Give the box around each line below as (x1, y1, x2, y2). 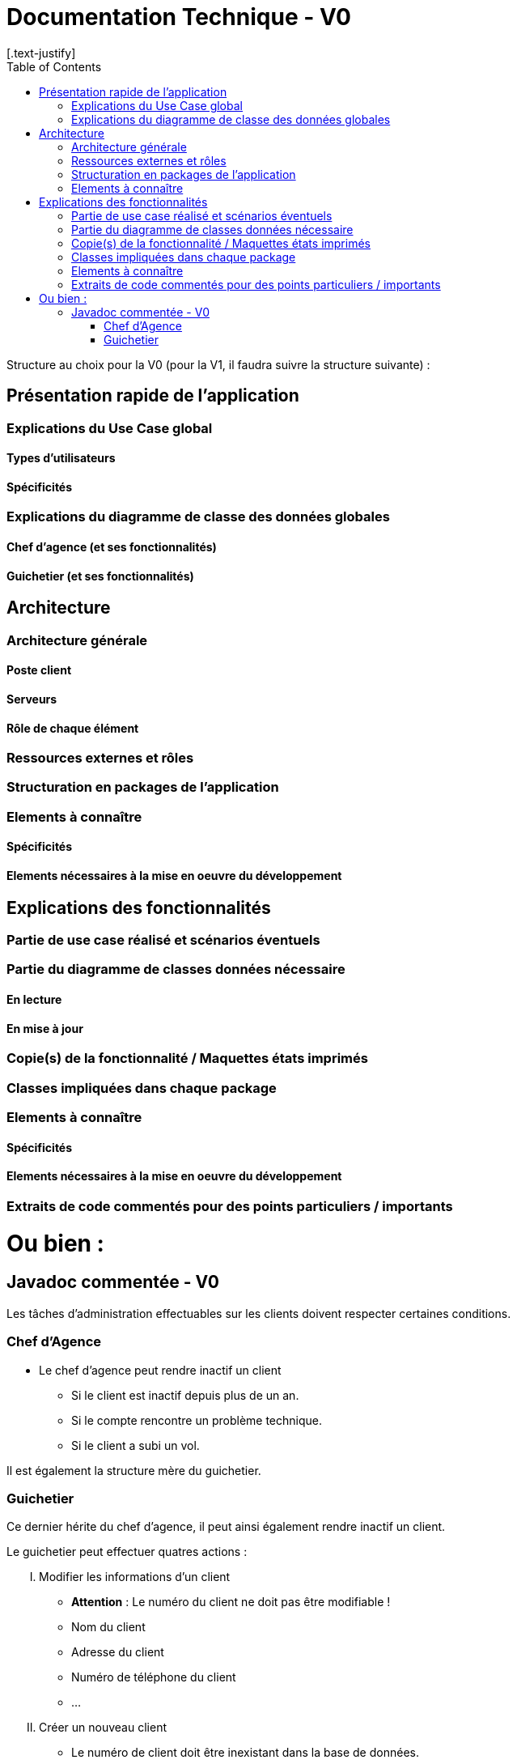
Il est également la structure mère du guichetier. (6, 1463, 261, 1477)
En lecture (6, 993, 62, 1007)
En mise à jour (6, 1021, 83, 1035)
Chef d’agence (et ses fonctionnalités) (6, 540, 217, 555)
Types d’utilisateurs (6, 451, 116, 465)
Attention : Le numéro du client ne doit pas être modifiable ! (71, 1595, 391, 1609)
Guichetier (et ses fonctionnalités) (6, 568, 194, 583)
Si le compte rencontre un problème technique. (71, 1413, 322, 1427)
